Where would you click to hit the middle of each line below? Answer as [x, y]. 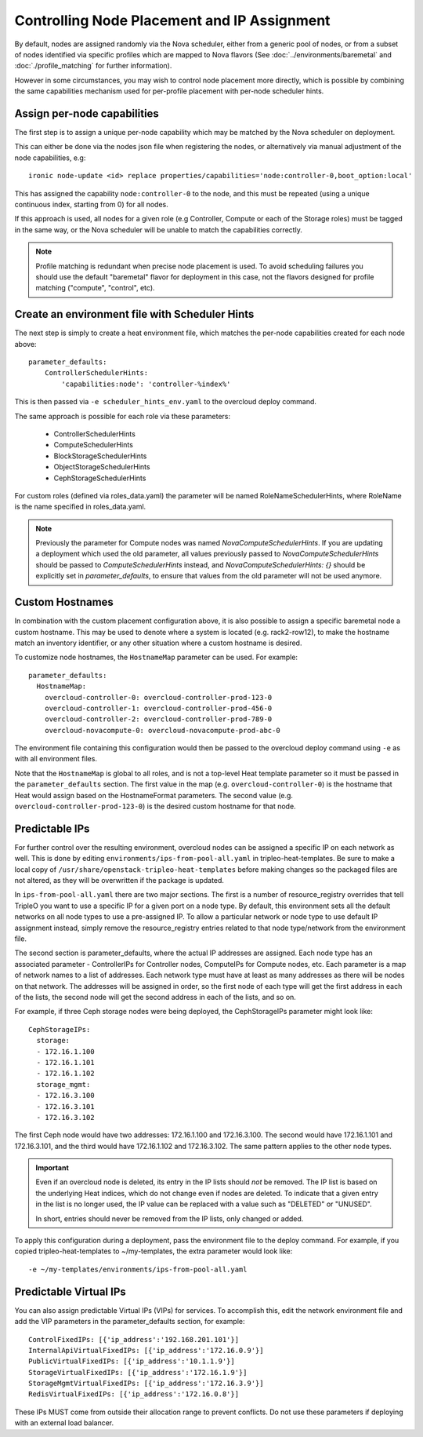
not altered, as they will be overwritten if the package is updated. [119, 881]
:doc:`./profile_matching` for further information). [93, 66]
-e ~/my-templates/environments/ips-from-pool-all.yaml [138, 1269]
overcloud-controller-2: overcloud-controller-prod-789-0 [158, 719]
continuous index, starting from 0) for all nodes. [91, 204]
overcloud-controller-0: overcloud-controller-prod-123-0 [158, 697]
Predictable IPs [52, 828]
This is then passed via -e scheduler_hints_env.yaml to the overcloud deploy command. [166, 402]
